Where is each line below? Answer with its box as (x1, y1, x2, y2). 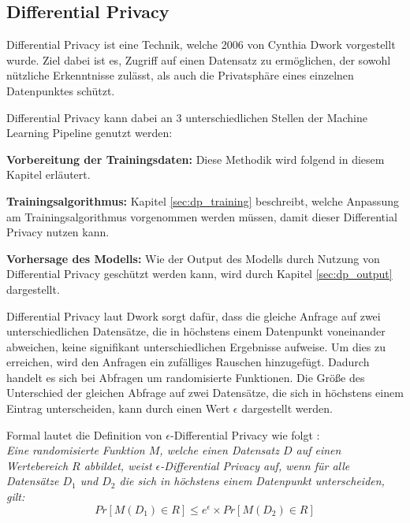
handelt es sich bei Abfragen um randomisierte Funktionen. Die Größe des (6, 369, 365, 385)
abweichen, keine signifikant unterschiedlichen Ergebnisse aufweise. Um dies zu (6, 338, 386, 354)
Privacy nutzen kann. (6, 224, 110, 240)
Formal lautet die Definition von (6, 426, 162, 443)
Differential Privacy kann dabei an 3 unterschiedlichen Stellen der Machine (6, 109, 367, 125)
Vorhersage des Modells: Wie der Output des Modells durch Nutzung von (6, 250, 380, 266)
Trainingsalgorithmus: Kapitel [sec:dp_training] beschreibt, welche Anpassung (6, 192, 399, 209)
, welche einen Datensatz (159, 442, 279, 458)
